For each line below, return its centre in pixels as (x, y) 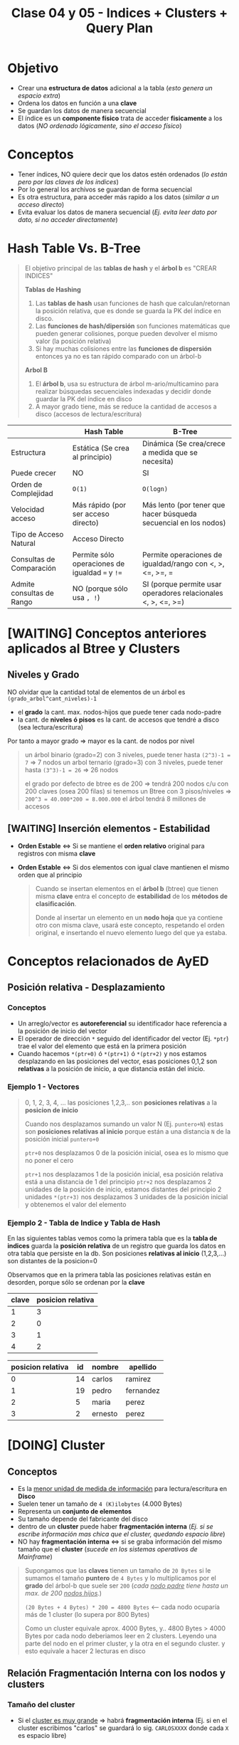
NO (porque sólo (100, 589)
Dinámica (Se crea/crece (184, 443)
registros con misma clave (57, 853)
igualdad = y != (97, 572)
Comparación (34, 568)
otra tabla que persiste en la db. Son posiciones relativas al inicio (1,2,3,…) (117, 1253)
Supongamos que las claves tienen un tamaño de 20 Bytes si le (118, 1571)
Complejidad (32, 493)
